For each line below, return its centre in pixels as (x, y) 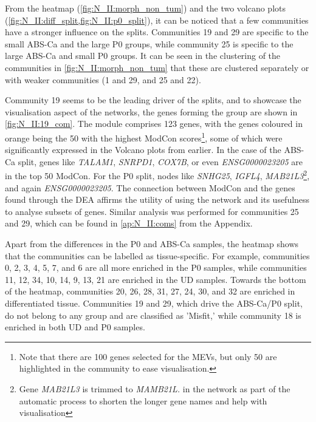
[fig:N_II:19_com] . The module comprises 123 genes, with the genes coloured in (154, 124)
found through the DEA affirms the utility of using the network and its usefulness (157, 199)
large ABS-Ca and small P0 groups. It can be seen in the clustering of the (143, 56)
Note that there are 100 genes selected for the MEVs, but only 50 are (148, 356)
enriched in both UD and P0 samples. (75, 327)
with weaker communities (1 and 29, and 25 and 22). (103, 79)
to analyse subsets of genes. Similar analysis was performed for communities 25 (152, 211)
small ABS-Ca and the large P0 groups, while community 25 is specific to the (149, 43)
